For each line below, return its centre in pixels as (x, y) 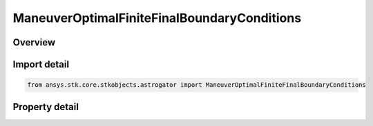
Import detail (41, 64)
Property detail (46, 107)
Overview (34, 42)
